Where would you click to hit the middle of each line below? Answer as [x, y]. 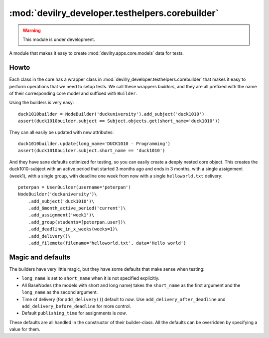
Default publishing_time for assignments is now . [74, 313]
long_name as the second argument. [60, 292]
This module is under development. [59, 39]
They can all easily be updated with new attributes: [62, 132]
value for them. [25, 330]
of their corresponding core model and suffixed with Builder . [73, 93]
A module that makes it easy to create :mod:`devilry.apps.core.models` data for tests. [97, 53]
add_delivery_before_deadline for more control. [76, 306]
